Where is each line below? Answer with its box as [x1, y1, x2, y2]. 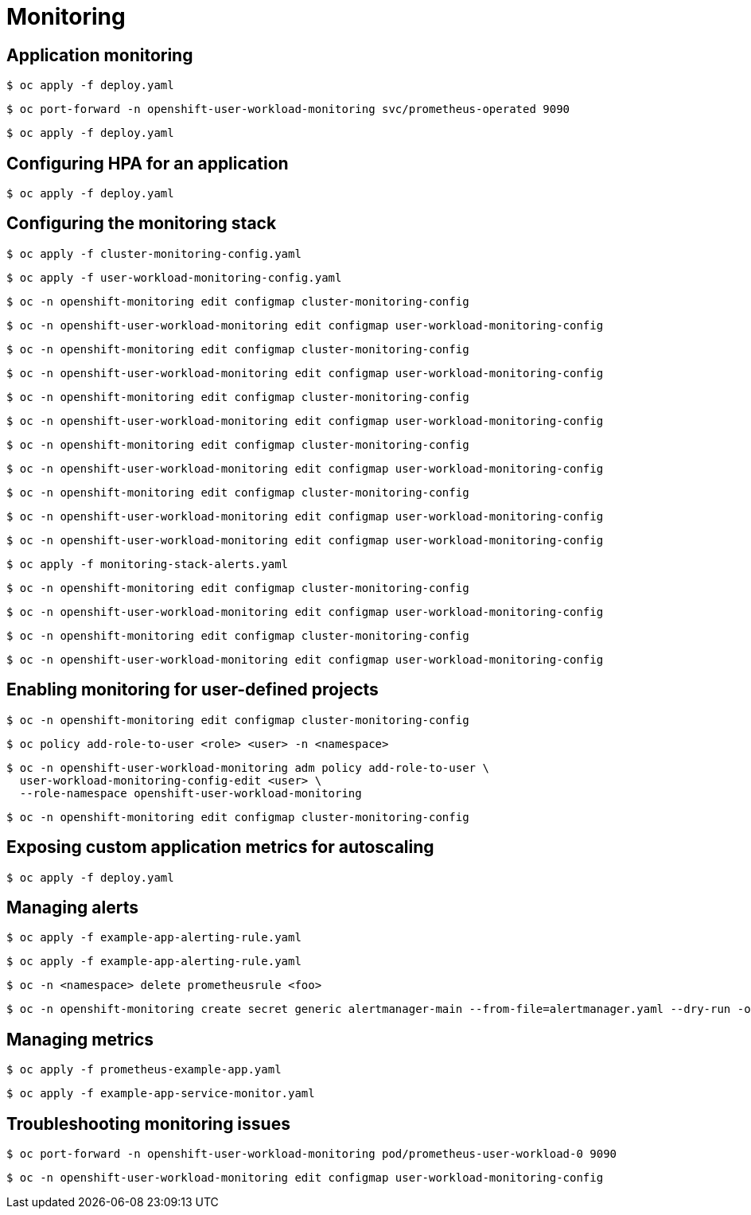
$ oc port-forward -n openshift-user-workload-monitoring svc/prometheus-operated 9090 [6, 103, 570, 116]
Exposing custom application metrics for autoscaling [6, 837, 434, 858]
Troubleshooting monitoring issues [6, 1113, 290, 1134]
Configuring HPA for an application [6, 153, 289, 173]
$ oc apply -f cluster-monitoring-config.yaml [6, 247, 302, 260]
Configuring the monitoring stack [6, 213, 277, 234]
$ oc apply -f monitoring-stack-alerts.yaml [6, 557, 289, 571]
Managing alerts [6, 897, 138, 917]
